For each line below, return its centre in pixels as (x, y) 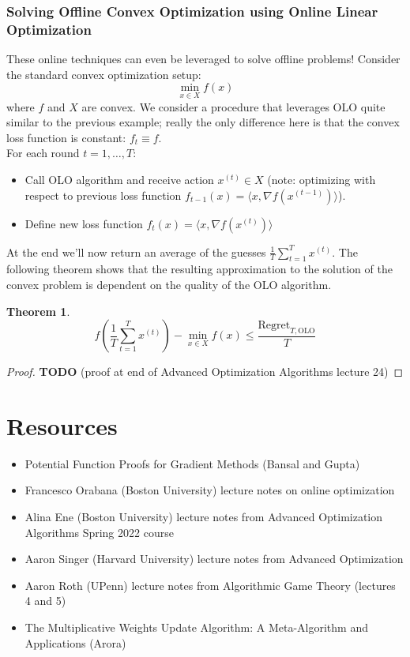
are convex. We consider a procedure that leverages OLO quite (233, 106)
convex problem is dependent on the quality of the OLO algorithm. (169, 284)
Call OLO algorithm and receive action (119, 179)
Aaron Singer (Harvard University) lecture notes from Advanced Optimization (214, 559)
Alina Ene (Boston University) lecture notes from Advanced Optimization (204, 516)
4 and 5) (45, 601)
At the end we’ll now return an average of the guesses (136, 252)
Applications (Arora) (75, 642)
